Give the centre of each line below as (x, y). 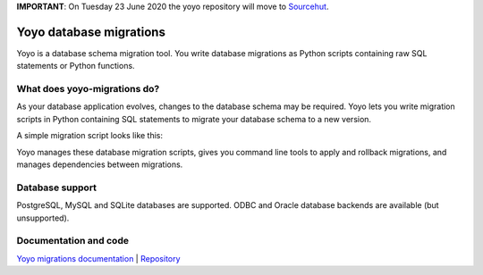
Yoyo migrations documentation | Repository (98, 258)
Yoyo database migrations (91, 32)
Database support (57, 187)
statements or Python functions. (76, 66)
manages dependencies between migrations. (100, 164)
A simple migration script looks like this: (90, 136)
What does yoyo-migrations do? (88, 89)
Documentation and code (73, 241)
